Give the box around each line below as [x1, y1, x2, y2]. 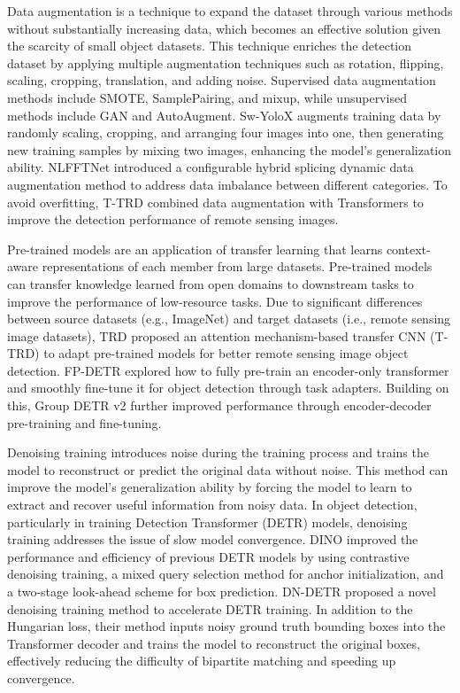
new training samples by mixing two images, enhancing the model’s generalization [7, 140, 452, 159]
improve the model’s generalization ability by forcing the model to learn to [7, 478, 412, 496]
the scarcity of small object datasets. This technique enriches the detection [7, 36, 412, 55]
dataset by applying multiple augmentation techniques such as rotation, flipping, [7, 53, 444, 72]
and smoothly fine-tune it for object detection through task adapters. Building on [7, 378, 449, 397]
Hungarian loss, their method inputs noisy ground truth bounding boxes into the [7, 617, 446, 635]
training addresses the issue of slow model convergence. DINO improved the [7, 530, 418, 549]
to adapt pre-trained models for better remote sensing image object [43, 344, 409, 362]
